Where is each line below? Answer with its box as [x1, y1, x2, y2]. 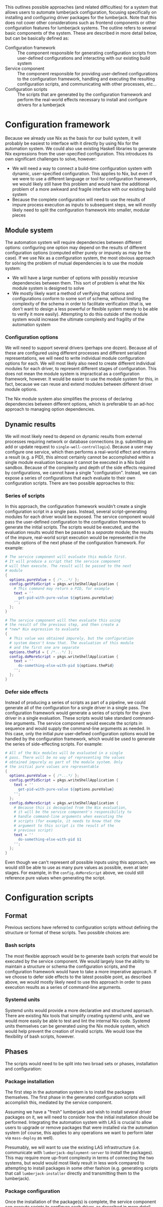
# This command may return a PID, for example [14, 586, 110, 591]
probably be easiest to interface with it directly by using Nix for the [5, 140, 139, 146]
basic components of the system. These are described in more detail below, [5, 30, 157, 36]
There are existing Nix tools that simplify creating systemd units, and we [5, 1012, 150, 1018]
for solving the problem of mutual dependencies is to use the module [5, 260, 144, 266]
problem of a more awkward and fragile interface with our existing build [12, 186, 156, 192]
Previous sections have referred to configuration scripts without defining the [5, 924, 158, 930]
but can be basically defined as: [5, 35, 69, 41]
